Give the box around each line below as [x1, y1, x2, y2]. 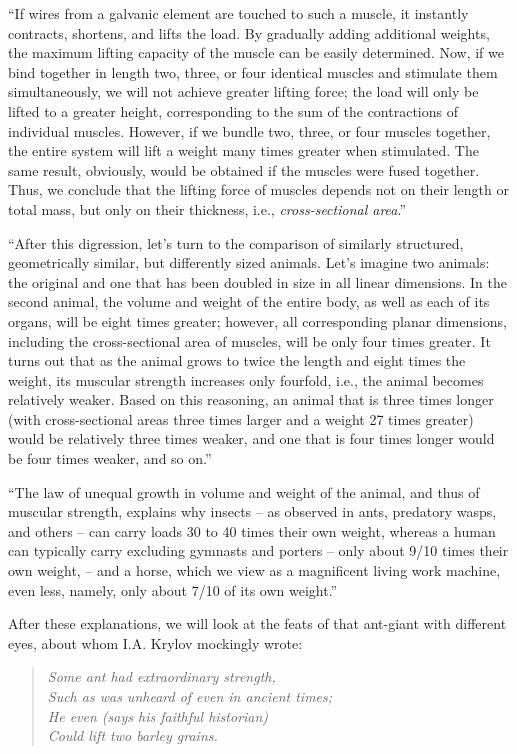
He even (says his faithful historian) [47, 705, 269, 726]
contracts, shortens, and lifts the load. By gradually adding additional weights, [8, 22, 490, 43]
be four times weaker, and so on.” [8, 448, 212, 469]
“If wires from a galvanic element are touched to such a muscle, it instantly [8, 3, 469, 23]
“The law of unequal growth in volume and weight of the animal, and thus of [8, 481, 480, 502]
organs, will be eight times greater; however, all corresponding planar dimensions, [8, 310, 507, 331]
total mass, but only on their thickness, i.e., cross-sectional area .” [8, 198, 407, 219]
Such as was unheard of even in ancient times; [47, 686, 333, 706]
